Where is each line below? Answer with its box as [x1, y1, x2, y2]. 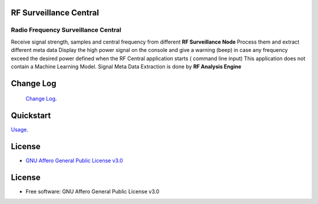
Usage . [11, 126, 29, 133]
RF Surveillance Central [11, 8, 100, 18]
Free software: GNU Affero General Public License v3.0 [25, 188, 160, 195]
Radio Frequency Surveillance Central [11, 26, 122, 34]
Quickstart [11, 111, 51, 121]
